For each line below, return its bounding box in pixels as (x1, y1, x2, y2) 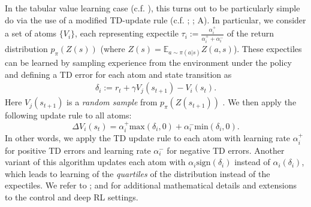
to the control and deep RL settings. (5, 190, 138, 203)
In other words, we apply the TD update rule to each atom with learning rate (5, 132, 291, 144)
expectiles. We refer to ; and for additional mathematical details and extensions (5, 179, 297, 191)
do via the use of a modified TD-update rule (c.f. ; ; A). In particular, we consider (5, 13, 306, 26)
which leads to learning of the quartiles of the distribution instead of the (5, 167, 270, 179)
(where (100, 42, 125, 54)
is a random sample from (67, 96, 158, 108)
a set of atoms (5, 27, 57, 39)
